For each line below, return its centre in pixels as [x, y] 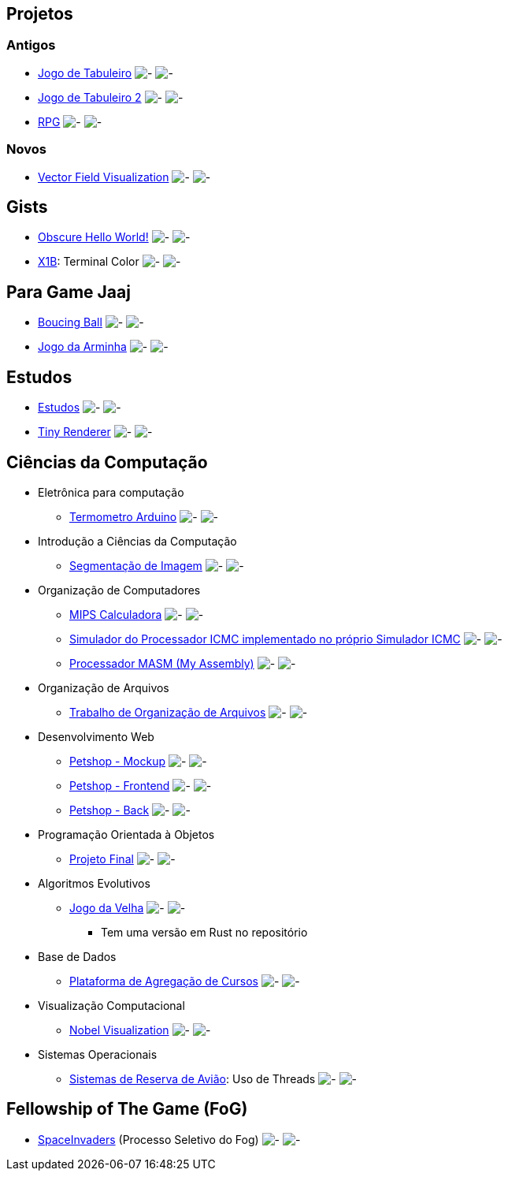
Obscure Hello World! [93, 237]
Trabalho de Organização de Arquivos [168, 712]
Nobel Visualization [119, 1030]
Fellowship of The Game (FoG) [127, 1109]
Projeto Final [102, 859]
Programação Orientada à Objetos [126, 834]
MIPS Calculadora [116, 614]
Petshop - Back [109, 810]
